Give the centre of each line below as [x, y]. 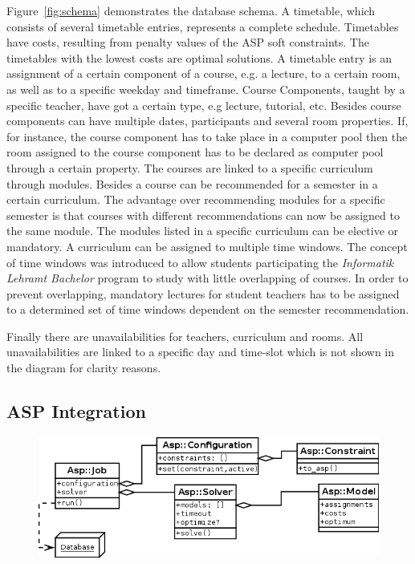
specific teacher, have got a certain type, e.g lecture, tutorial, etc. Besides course [204, 105]
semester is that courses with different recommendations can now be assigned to [203, 215]
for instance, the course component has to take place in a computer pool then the [207, 136]
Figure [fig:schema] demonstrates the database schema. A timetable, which [191, 10]
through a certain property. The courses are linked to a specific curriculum [190, 167]
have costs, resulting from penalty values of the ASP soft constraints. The [188, 42]
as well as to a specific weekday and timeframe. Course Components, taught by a [206, 89]
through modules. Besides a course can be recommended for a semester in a [192, 183]
